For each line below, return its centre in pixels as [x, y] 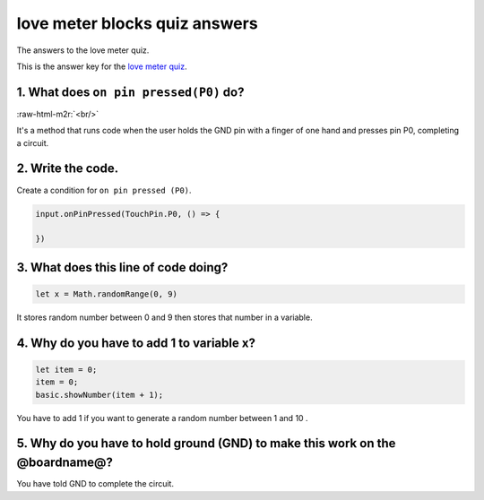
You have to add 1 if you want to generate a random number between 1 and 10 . [162, 418]
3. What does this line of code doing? [122, 267]
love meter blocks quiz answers [138, 23]
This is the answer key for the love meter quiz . [102, 66]
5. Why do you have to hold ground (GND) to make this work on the [206, 444]
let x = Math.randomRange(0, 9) [107, 294]
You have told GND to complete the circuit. [95, 484]
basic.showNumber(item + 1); [99, 395]
